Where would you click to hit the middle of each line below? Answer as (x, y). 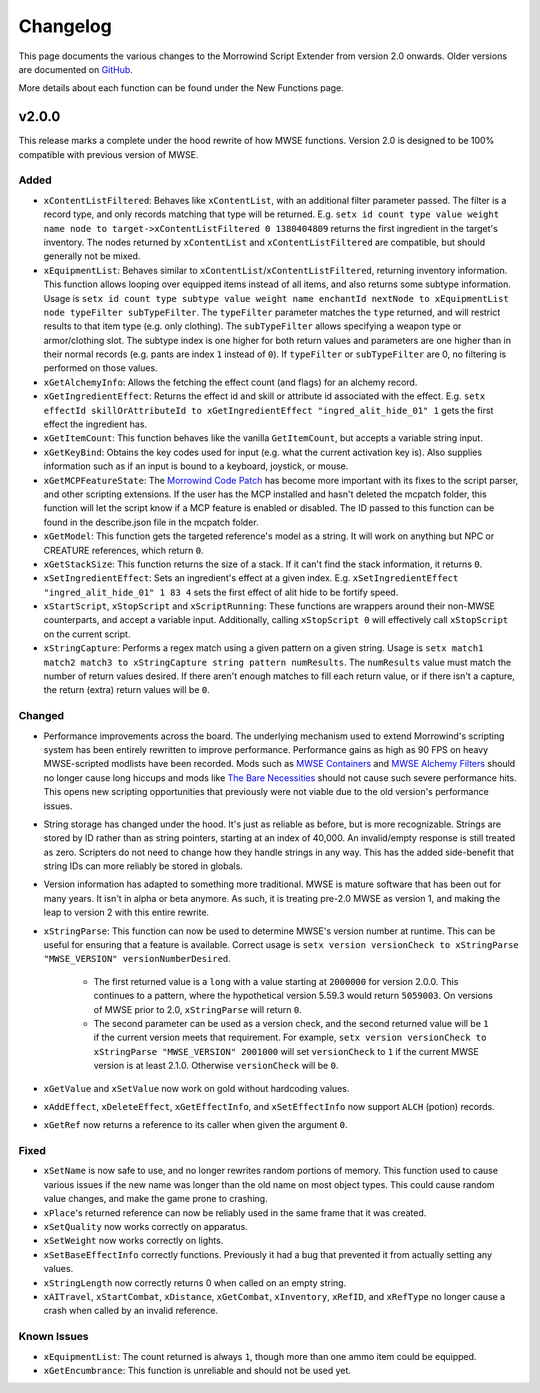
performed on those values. (101, 368)
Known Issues (53, 1337)
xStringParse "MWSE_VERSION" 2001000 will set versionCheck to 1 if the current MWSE (286, 1051)
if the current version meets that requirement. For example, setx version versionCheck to (290, 1037)
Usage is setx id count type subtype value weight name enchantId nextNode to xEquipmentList (276, 298)
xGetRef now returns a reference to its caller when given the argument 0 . (195, 1125)
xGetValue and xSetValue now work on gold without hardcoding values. (196, 1088)
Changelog (65, 26)
